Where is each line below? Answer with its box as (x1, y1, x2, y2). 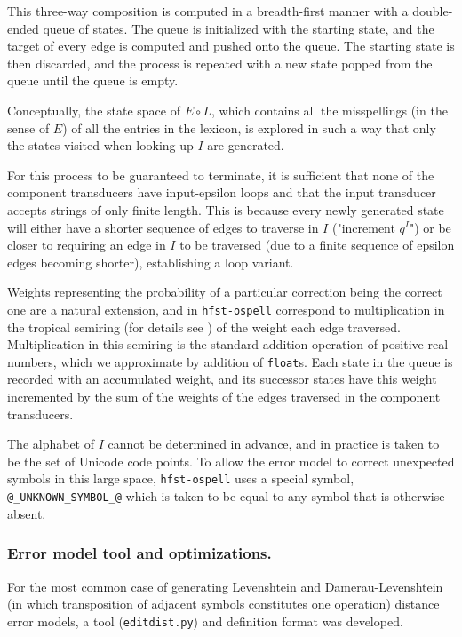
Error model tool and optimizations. (7, 542, 272, 564)
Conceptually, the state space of (7, 100, 180, 119)
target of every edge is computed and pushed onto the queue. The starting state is (7, 36, 455, 55)
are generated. (207, 136, 284, 155)
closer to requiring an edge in (7, 235, 166, 254)
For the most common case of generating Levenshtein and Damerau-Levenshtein (7, 577, 443, 595)
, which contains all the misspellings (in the (211, 100, 448, 119)
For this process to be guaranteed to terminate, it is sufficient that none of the (7, 165, 434, 184)
